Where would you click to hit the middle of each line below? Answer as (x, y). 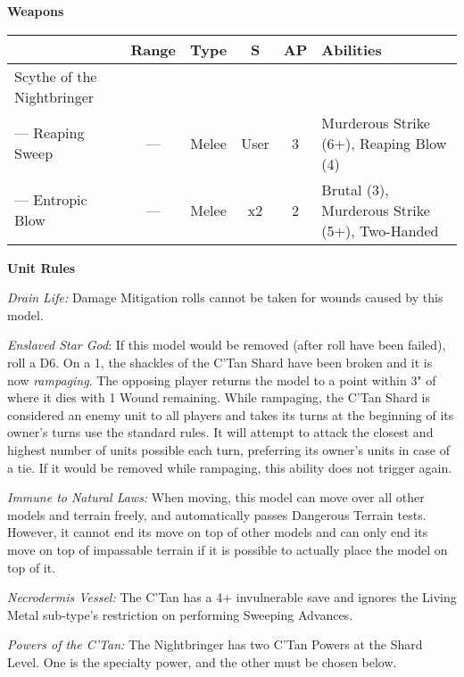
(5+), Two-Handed (380, 230)
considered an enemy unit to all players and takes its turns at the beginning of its (231, 414)
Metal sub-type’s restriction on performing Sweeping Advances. (180, 614)
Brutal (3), (355, 189)
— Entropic (51, 200)
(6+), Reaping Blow (384, 143)
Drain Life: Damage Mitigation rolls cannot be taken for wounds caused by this (225, 297)
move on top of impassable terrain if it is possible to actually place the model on (228, 549)
